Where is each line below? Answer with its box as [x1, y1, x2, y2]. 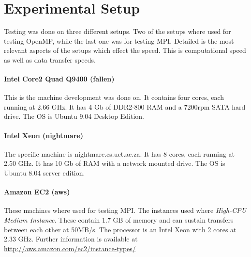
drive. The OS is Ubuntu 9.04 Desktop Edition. [4, 111, 144, 121]
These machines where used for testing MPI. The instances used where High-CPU [4, 205, 247, 215]
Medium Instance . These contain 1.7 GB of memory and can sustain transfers [4, 215, 234, 225]
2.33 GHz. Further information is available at [4, 234, 138, 244]
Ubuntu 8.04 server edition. [4, 168, 85, 178]
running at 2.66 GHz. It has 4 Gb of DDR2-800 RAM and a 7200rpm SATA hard [4, 101, 246, 112]
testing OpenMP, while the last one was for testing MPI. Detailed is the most [4, 35, 234, 46]
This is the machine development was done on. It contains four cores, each [4, 92, 224, 102]
